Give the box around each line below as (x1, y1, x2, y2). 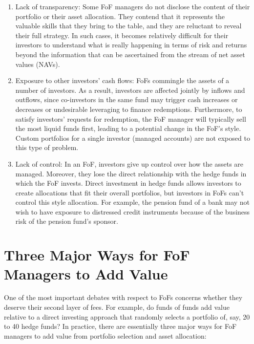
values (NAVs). (15, 59, 60, 69)
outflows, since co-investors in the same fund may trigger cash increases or (15, 94, 238, 105)
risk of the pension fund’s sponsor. (15, 216, 118, 226)
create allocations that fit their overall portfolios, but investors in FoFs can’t (15, 187, 244, 197)
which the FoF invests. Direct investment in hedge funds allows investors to (15, 178, 241, 188)
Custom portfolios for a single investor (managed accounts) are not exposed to (15, 132, 250, 143)
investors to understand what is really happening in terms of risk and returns (15, 40, 247, 50)
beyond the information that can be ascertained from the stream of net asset (15, 49, 245, 59)
